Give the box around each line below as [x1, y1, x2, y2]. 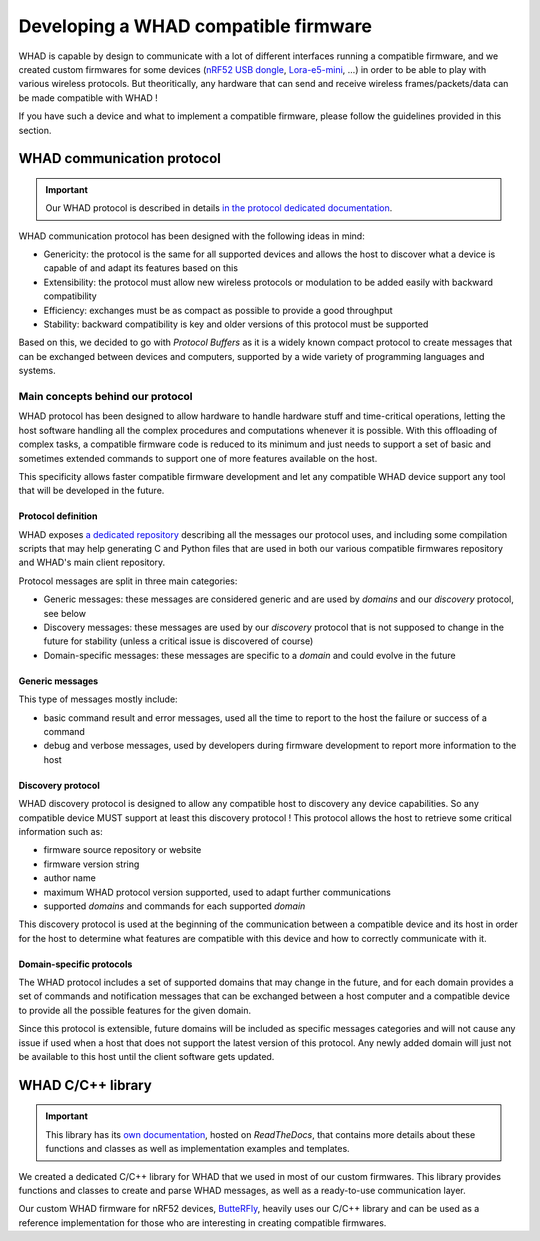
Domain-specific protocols [18, 958, 133, 970]
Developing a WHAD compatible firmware [18, 15, 373, 37]
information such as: [18, 825, 104, 837]
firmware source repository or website [43, 844, 202, 856]
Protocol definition [18, 510, 98, 522]
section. [18, 124, 52, 136]
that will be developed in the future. [18, 485, 165, 497]
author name [43, 872, 97, 884]
